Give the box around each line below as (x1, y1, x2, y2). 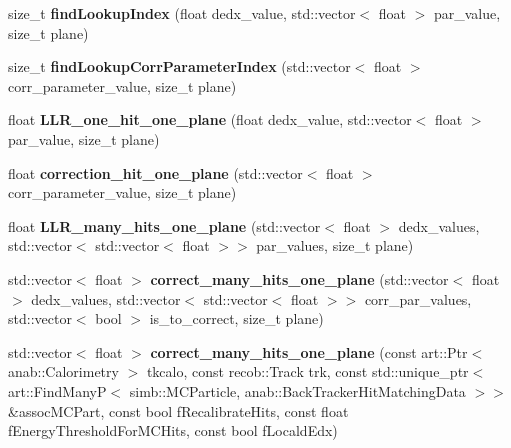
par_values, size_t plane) (256, 235, 414, 256)
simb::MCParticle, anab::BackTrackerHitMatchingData (129, 380, 466, 401)
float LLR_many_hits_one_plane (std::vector (8, 215, 321, 236)
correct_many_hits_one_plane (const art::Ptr (150, 341, 468, 362)
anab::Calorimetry (8, 361, 119, 382)
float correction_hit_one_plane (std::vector (8, 162, 303, 183)
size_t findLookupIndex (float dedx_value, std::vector (8, 3, 356, 23)
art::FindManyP (8, 380, 107, 401)
